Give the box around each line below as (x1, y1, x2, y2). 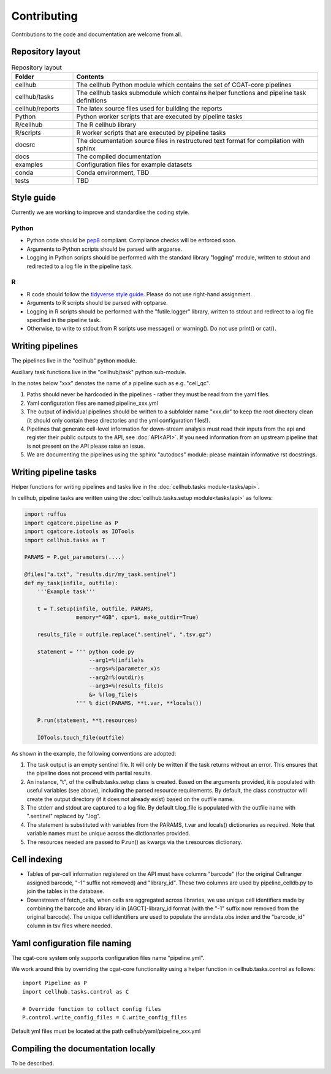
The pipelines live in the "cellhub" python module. (11, 357, 137, 364)
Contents (76, 72, 104, 81)
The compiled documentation (76, 152, 162, 161)
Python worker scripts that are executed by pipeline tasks (76, 112, 243, 121)
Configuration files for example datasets (76, 160, 192, 169)
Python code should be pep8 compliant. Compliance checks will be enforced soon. (26, 237, 237, 244)
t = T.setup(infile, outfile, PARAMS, (37, 605, 154, 612)
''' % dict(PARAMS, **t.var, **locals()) (75, 700, 202, 707)
